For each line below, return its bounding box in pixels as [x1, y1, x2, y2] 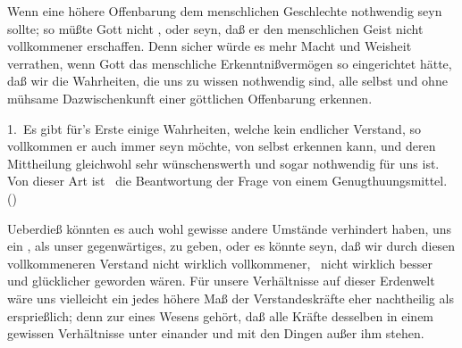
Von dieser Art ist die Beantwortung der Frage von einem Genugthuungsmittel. [7, 171, 448, 190]
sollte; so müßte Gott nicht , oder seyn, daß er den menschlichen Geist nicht [7, 19, 424, 37]
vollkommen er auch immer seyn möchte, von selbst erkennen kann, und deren [7, 137, 436, 155]
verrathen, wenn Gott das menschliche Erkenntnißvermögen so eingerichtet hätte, [7, 54, 452, 72]
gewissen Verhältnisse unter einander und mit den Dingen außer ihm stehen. [7, 324, 424, 343]
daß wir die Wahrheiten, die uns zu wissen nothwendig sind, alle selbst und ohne [7, 71, 448, 90]
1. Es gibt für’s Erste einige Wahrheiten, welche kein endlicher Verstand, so [7, 119, 421, 137]
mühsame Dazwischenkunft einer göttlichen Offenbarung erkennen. [7, 88, 373, 107]
